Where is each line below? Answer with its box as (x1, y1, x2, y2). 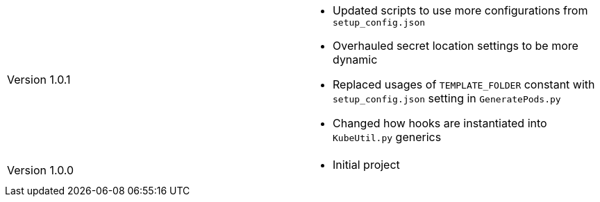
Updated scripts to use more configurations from (333, 3, 588, 17)
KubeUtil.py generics (333, 130, 442, 144)
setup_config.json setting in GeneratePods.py (333, 91, 561, 105)
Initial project (333, 158, 400, 172)
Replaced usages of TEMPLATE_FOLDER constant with (333, 77, 595, 91)
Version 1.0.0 (7, 163, 74, 177)
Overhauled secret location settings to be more (333, 39, 578, 53)
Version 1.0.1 (7, 72, 71, 86)
